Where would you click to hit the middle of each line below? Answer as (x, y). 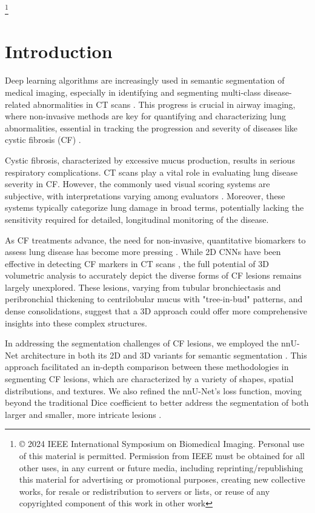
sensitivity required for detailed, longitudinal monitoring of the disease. (137, 219)
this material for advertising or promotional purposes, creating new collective (162, 479)
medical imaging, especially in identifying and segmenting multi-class (133, 92)
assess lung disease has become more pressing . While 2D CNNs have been (143, 252)
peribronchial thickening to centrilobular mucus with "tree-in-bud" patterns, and (154, 299)
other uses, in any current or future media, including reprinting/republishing (161, 467)
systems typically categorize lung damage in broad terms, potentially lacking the (154, 207)
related (18, 104)
